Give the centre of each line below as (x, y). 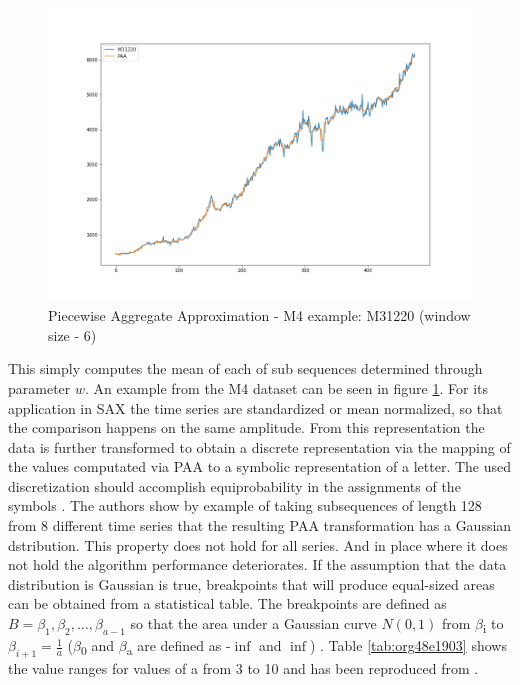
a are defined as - (178, 646)
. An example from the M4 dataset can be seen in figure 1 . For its (287, 387)
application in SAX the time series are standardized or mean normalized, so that (255, 407)
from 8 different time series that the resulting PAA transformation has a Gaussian (260, 525)
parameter (39, 387)
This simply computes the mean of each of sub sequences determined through (245, 368)
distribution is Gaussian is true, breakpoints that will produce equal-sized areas (251, 583)
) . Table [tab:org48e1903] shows (408, 645)
